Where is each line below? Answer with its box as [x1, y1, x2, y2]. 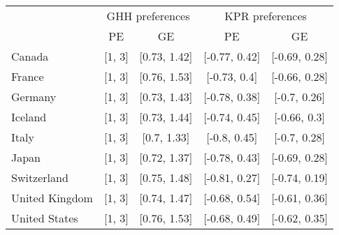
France [11, 68, 44, 84]
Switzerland [11, 169, 68, 185]
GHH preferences [106, 8, 190, 24]
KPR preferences [224, 8, 307, 24]
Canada [11, 48, 49, 64]
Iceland [11, 109, 47, 125]
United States [11, 210, 78, 226]
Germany [11, 89, 57, 105]
